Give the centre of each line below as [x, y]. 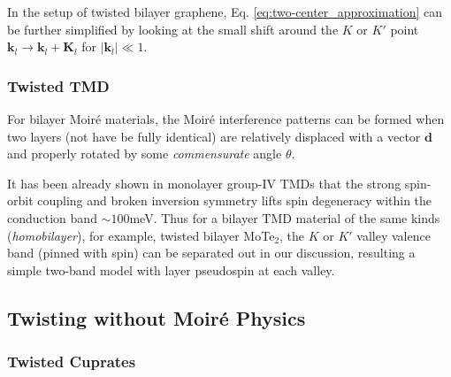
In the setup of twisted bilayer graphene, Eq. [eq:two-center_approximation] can [225, 12]
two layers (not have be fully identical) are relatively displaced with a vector [214, 136]
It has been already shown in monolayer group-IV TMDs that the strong [204, 183]
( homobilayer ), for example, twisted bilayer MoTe [141, 235]
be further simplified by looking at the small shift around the [173, 29]
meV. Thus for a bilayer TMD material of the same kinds [285, 217]
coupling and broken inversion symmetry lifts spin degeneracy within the [235, 200]
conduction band [52, 217]
